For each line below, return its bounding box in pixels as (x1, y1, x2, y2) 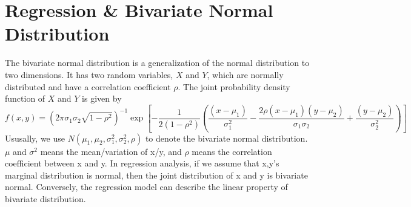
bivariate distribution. (5, 192, 86, 205)
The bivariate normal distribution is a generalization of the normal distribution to (5, 56, 310, 69)
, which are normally (207, 68, 284, 80)
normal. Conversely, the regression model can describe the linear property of (5, 180, 288, 193)
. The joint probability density (178, 80, 290, 93)
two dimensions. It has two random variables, (5, 68, 173, 80)
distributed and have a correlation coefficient (5, 80, 171, 93)
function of (5, 92, 45, 105)
